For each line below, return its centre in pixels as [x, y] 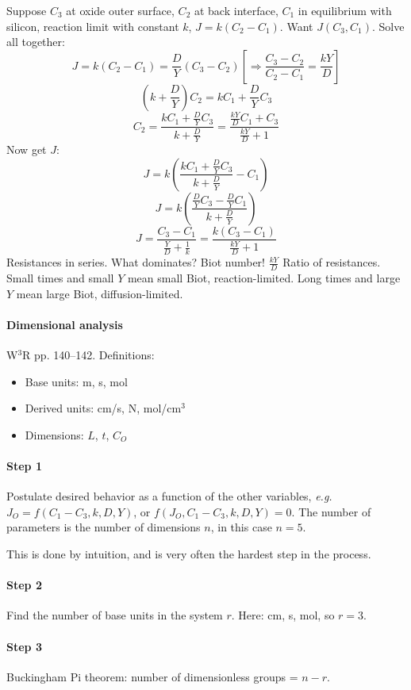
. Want [296, 26]
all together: [36, 42]
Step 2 [24, 585]
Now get [27, 149]
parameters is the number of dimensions [104, 527]
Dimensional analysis [65, 324]
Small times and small [60, 278]
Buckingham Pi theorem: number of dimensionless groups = [152, 676]
